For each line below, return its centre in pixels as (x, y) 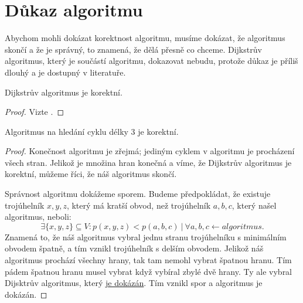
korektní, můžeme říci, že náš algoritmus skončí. (91, 174)
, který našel (254, 205)
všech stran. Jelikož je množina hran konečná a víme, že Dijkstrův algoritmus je (148, 162)
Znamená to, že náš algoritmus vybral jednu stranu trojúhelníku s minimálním (146, 236)
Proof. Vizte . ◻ (35, 112)
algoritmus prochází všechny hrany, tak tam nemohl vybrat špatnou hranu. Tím (148, 260)
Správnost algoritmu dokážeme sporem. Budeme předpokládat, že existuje (138, 194)
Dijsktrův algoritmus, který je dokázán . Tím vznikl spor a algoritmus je (134, 283)
